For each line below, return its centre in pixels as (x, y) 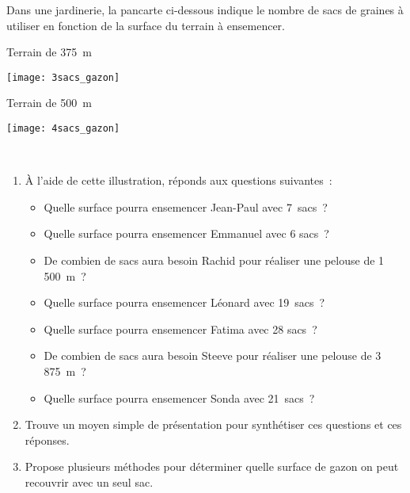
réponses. (47, 439)
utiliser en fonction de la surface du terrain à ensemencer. (146, 25)
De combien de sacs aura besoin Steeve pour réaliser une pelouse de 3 (213, 355)
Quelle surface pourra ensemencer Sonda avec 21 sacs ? (179, 397)
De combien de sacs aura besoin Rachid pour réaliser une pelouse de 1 (214, 260)
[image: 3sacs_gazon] (63, 77)
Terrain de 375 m (49, 52)
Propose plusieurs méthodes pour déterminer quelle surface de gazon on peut (212, 466)
